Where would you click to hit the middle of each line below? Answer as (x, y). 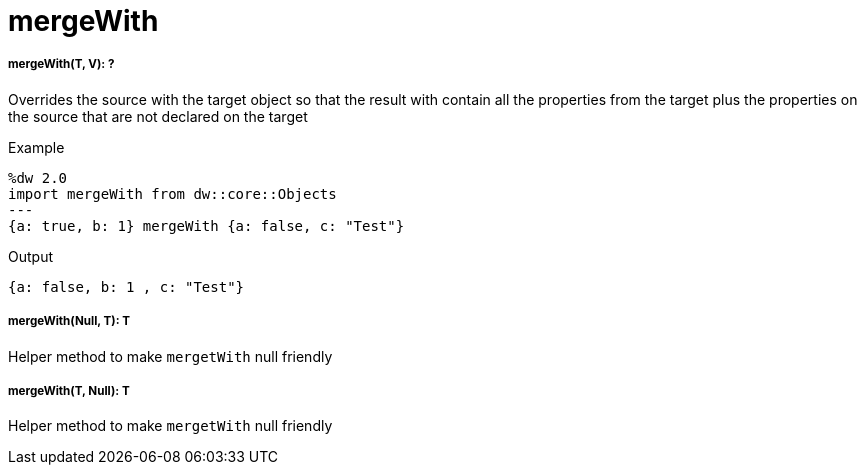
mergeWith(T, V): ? (61, 64)
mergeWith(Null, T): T (69, 321)
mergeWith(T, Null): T (69, 390)
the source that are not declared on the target (158, 116)
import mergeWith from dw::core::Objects (172, 193)
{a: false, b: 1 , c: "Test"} (126, 286)
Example (36, 147)
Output (30, 256)
